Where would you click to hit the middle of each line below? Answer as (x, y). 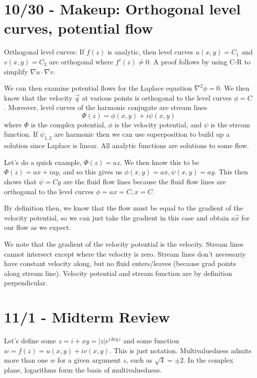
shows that (20, 182)
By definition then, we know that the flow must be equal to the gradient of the (124, 208)
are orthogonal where (81, 61)
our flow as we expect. (38, 227)
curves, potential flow (78, 28)
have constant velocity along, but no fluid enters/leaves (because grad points (120, 263)
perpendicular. (26, 283)
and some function (151, 341)
